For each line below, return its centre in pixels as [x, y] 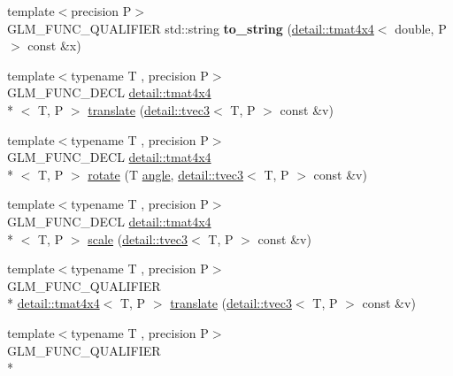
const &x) [54, 46]
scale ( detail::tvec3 [138, 238]
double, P [421, 28]
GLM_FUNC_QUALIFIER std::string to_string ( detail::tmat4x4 [191, 28]
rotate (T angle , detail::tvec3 [166, 174]
